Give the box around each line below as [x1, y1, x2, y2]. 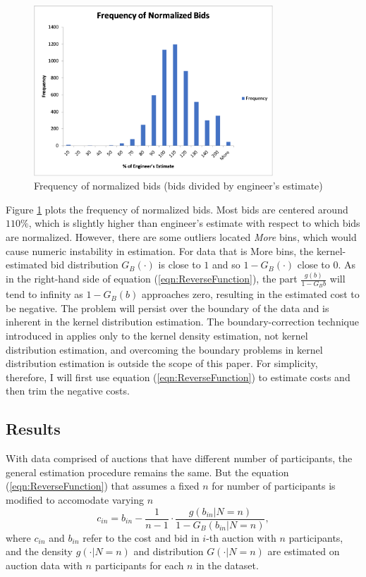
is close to [158, 257, 201, 272]
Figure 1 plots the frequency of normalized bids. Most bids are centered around [6, 201, 348, 216]
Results [6, 418, 61, 440]
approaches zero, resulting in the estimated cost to [141, 287, 360, 302]
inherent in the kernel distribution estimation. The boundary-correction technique [6, 314, 359, 329]
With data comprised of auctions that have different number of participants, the [6, 451, 353, 466]
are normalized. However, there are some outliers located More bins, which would [6, 229, 357, 244]
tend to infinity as [6, 287, 83, 302]
